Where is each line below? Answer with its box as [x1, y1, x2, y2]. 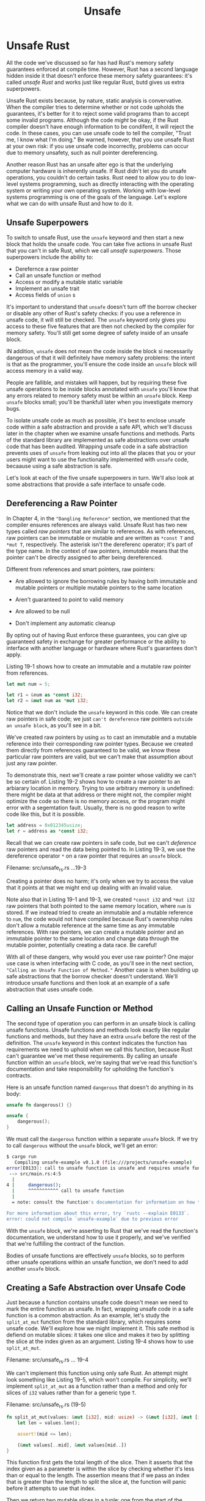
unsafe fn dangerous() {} [6, 1102, 72, 1108]
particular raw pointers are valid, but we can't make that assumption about [6, 753, 193, 760]
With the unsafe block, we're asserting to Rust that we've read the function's [6, 1227, 198, 1234]
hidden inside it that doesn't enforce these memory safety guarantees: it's [6, 72, 193, 79]
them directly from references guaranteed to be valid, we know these [6, 747, 181, 754]
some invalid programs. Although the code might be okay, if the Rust [6, 116, 179, 124]
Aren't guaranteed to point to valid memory [15, 596, 124, 603]
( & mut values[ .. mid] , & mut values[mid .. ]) [17, 1442, 127, 1448]
